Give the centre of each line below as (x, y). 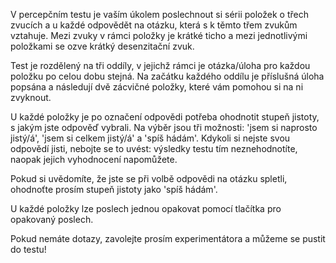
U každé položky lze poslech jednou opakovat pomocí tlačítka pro (146, 208)
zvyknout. (31, 97)
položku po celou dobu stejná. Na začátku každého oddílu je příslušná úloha (167, 76)
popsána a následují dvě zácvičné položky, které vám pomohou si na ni (157, 87)
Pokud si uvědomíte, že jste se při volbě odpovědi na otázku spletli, (149, 178)
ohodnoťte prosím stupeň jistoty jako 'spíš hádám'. (114, 189)
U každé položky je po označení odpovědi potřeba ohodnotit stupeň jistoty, (165, 117)
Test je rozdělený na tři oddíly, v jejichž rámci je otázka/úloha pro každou (160, 65)
